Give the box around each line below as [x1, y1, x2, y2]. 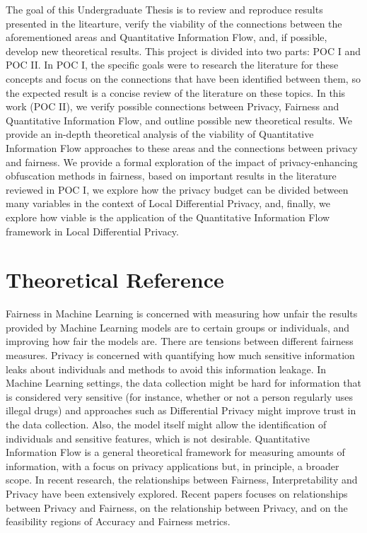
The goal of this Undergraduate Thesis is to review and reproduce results [6, 2, 323, 16]
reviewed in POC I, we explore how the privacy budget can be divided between [6, 182, 349, 197]
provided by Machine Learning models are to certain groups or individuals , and [6, 320, 350, 334]
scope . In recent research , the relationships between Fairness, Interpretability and [6, 472, 358, 487]
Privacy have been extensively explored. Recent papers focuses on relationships [6, 486, 348, 500]
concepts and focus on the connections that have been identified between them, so [6, 71, 361, 86]
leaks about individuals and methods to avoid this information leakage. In [6, 361, 327, 376]
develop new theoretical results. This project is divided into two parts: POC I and [6, 43, 361, 58]
